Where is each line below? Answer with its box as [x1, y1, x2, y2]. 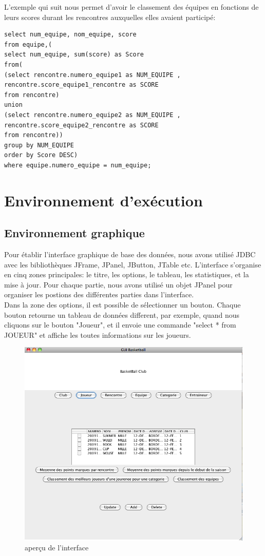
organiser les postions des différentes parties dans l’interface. [4, 289, 194, 300]
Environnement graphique [4, 225, 145, 241]
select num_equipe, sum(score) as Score [4, 51, 144, 59]
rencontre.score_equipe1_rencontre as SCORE [4, 81, 159, 89]
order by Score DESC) [4, 151, 78, 159]
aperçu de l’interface [25, 542, 89, 553]
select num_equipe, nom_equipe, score [4, 31, 137, 39]
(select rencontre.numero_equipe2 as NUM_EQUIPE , [4, 111, 181, 119]
